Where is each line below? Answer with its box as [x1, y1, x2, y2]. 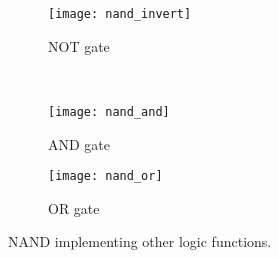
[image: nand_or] [48, 169, 163, 184]
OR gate [48, 197, 100, 218]
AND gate [48, 133, 111, 154]
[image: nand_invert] [48, 7, 192, 21]
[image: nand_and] [48, 104, 170, 119]
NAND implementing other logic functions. [8, 231, 272, 252]
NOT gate [48, 35, 110, 56]
